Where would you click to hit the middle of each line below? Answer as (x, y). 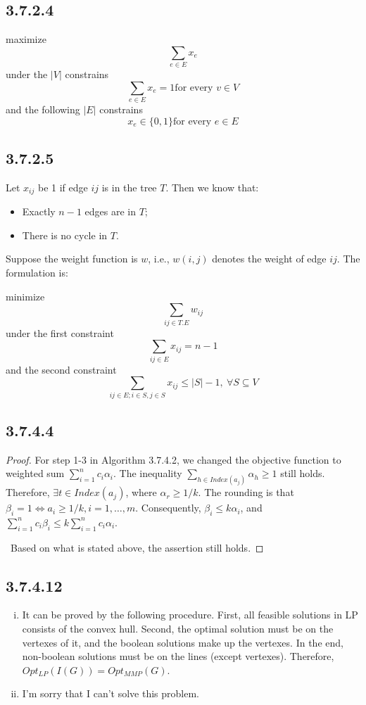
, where (141, 492)
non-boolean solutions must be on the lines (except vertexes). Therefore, (178, 656)
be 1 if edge (63, 187)
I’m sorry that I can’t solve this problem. (111, 693)
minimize (25, 296)
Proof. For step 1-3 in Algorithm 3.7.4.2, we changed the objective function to (173, 459)
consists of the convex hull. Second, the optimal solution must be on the (178, 629)
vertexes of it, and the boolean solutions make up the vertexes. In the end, (183, 642)
